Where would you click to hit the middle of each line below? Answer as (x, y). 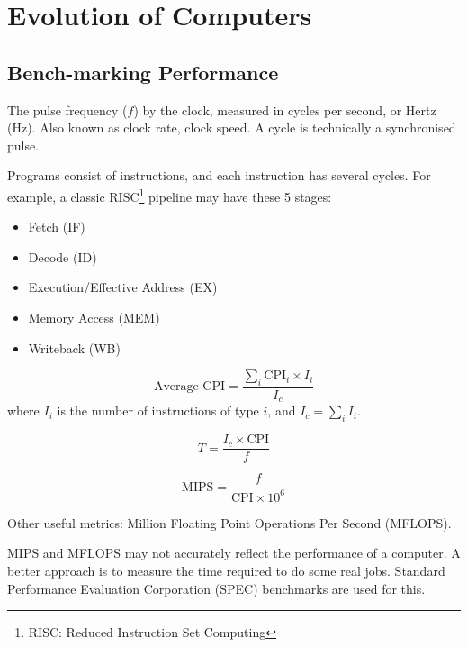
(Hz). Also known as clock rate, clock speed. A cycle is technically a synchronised (232, 128)
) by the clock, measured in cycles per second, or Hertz (285, 109)
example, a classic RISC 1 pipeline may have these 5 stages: (170, 195)
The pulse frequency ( (67, 109)
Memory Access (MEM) (94, 317)
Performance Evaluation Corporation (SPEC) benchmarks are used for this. (216, 588)
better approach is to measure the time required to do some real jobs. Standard (226, 570)
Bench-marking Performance (143, 72)
